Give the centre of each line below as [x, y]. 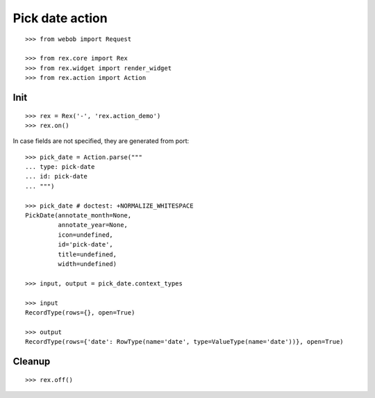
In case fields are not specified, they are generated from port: [101, 141]
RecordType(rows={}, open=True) [80, 312]
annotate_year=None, [93, 225]
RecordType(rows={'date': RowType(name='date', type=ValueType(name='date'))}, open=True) [184, 342]
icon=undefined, [86, 235]
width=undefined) [87, 264]
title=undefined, [87, 254]
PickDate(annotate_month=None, [78, 216]
